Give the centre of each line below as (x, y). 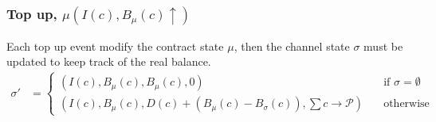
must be (383, 46)
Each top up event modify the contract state (115, 46)
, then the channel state (292, 46)
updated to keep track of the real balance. (109, 61)
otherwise (407, 104)
